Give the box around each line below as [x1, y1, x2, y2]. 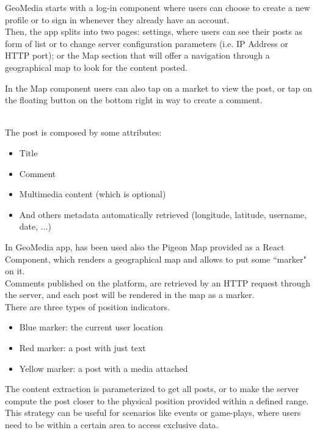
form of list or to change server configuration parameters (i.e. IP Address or [5, 37, 288, 49]
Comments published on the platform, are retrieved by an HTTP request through [5, 276, 311, 289]
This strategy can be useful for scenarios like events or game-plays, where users [5, 406, 301, 419]
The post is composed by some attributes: [5, 126, 162, 139]
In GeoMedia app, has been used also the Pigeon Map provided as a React [5, 240, 285, 253]
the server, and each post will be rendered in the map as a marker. [5, 288, 255, 301]
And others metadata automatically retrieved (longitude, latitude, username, [19, 208, 307, 220]
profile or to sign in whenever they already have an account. [5, 13, 230, 26]
